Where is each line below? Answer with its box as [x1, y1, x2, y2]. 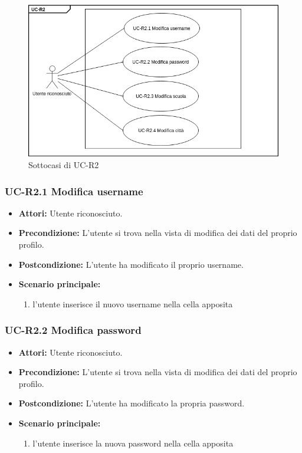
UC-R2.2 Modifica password [5, 323, 142, 337]
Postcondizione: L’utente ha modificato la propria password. [18, 397, 245, 409]
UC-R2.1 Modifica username [5, 183, 143, 198]
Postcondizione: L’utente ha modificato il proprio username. [18, 258, 244, 270]
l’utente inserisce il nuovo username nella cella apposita [32, 297, 233, 310]
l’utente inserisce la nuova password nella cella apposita [32, 436, 234, 449]
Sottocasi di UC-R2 [28, 159, 99, 171]
